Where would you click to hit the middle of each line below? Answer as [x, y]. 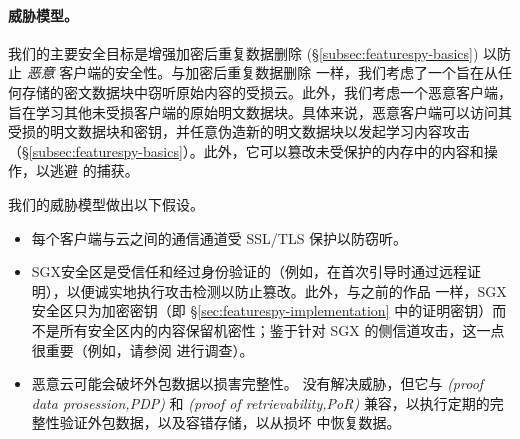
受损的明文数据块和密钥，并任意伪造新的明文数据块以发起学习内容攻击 [239, 131]
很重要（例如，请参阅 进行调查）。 [142, 349]
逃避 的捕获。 [94, 170]
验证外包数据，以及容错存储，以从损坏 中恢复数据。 [230, 422]
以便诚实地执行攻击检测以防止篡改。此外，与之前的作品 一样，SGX [286, 290]
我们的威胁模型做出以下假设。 [106, 203]
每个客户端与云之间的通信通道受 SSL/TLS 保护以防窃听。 [219, 237]
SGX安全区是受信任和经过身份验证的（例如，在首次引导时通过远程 [249, 271]
